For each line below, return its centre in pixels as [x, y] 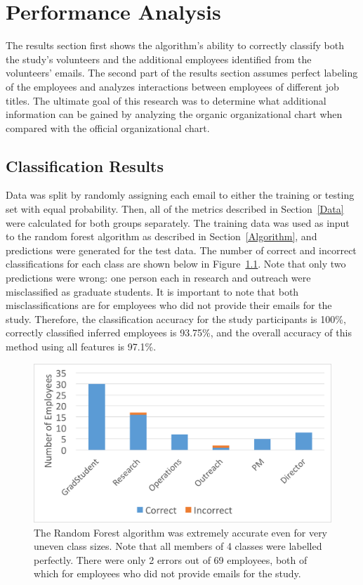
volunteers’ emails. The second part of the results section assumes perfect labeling [182, 73]
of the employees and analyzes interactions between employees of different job [172, 86]
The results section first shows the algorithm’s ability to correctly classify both [175, 45]
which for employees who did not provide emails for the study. [167, 573]
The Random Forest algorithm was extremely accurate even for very [181, 532]
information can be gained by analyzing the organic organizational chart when [174, 114]
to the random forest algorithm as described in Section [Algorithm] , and [161, 236]
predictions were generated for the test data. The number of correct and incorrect [181, 250]
